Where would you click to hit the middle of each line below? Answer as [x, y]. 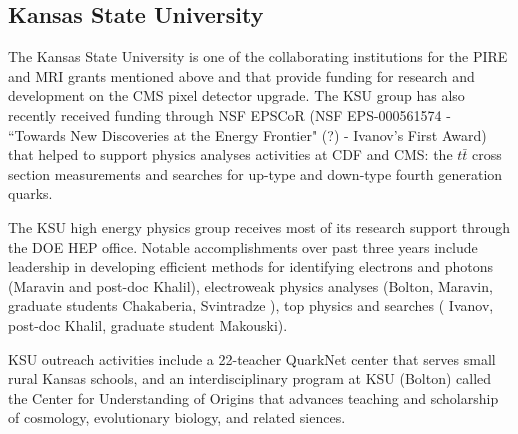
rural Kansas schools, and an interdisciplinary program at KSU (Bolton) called [250, 378]
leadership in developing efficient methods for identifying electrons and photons [251, 266]
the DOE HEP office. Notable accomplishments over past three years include [243, 246]
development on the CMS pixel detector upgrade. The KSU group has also [236, 95]
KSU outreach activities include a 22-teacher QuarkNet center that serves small [252, 358]
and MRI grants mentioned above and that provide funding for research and [241, 75]
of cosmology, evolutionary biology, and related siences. [177, 417]
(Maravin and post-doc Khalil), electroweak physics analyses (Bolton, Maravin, [250, 285]
